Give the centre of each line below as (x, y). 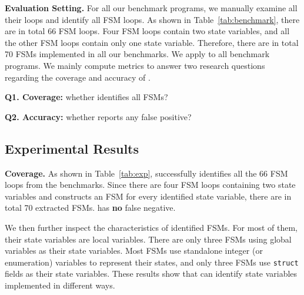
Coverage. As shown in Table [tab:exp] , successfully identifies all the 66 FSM (146, 173)
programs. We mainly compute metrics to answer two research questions (135, 65)
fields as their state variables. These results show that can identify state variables (151, 274)
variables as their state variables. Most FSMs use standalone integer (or (134, 251)
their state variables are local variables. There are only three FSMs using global (148, 239)
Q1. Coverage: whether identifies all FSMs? (86, 97)
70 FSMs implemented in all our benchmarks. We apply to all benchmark (137, 54)
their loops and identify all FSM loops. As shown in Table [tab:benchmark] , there (152, 19)
